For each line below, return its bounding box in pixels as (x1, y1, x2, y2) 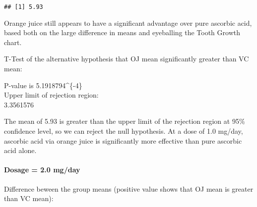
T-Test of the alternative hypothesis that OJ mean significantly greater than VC (4, 53, 249, 64)
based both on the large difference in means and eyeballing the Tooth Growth (4, 27, 240, 38)
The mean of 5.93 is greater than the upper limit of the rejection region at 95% (4, 116, 245, 126)
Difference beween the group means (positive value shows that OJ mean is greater (4, 183, 254, 194)
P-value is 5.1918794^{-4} (4, 80, 82, 90)
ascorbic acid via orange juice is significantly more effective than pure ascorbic (4, 135, 242, 146)
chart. (4, 37, 22, 47)
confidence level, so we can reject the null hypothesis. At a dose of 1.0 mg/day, (4, 126, 243, 136)
